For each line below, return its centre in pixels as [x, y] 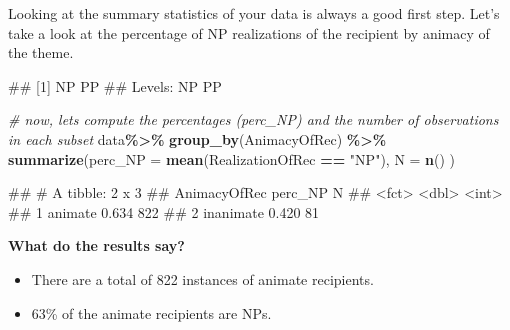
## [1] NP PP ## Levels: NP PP [115, 85]
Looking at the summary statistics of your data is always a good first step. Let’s [254, 13]
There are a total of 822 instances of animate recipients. [202, 278]
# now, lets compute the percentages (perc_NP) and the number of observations [253, 119]
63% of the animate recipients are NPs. [151, 312]
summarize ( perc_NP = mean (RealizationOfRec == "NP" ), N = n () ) [232, 158]
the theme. [41, 52]
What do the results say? [96, 245]
